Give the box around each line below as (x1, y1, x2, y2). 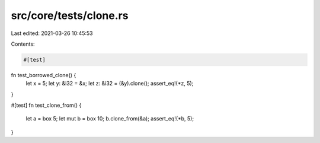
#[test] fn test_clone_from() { (11, 101, 82, 109)
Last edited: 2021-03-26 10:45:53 (11, 30, 93, 37)
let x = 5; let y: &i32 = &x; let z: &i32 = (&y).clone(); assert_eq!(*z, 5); (25, 80, 194, 87)
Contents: (11, 40, 35, 47)
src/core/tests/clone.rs (11, 9, 129, 22)
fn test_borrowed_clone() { (11, 71, 76, 78)
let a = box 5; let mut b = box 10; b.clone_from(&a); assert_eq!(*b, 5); (25, 115, 194, 122)
